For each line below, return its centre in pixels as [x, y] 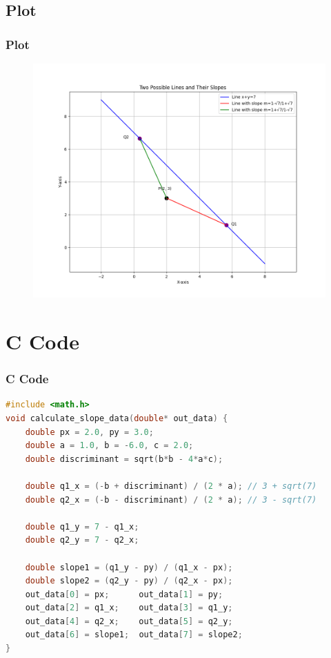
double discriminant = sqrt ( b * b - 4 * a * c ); [124, 459]
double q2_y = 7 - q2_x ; [82, 540]
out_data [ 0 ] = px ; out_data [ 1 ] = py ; [124, 594]
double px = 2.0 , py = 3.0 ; [89, 432]
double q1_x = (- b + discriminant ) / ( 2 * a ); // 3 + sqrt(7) [171, 486]
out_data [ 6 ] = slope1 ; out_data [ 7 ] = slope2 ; [134, 635]
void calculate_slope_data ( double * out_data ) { [117, 418]
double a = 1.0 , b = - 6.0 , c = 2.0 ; [109, 446]
